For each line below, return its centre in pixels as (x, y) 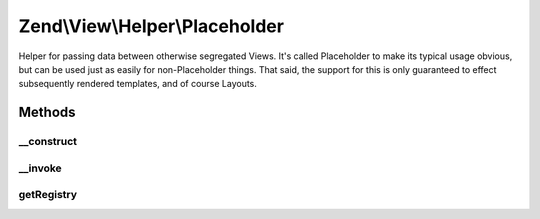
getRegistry (48, 195)
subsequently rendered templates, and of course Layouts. (137, 84)
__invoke (40, 168)
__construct (48, 142)
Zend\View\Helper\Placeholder (151, 26)
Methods (47, 112)
